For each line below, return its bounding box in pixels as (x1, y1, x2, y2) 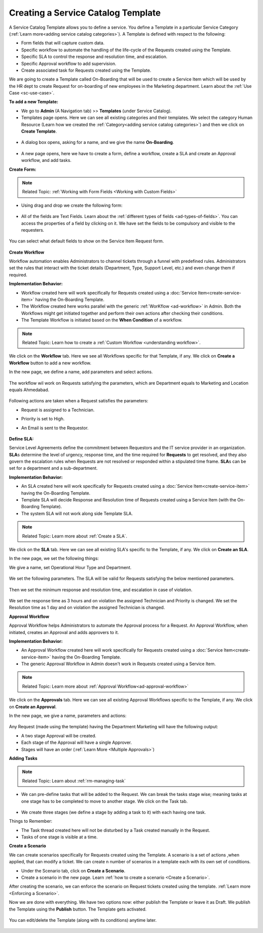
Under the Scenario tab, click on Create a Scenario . (21, 868, 126, 873)
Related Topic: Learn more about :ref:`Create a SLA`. (22, 533, 128, 539)
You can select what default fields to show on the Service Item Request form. (9, 238, 164, 244)
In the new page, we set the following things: (9, 556, 99, 561)
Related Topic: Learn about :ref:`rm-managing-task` (22, 778, 126, 784)
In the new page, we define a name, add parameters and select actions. (9, 369, 153, 375)
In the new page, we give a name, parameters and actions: (9, 713, 127, 719)
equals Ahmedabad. (9, 387, 50, 393)
